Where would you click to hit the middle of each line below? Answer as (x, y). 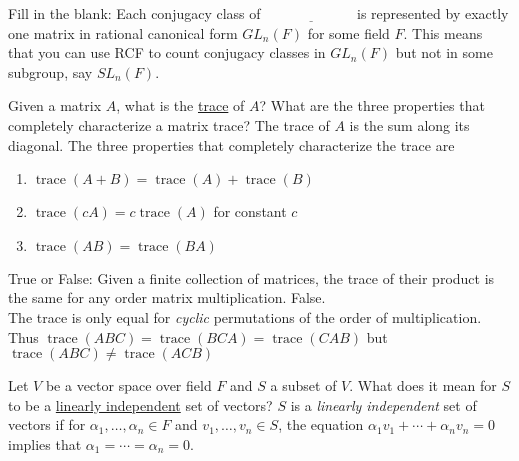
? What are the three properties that (372, 105)
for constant (250, 211)
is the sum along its (409, 124)
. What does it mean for (423, 385)
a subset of (303, 385)
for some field (348, 32)
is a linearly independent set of (383, 404)
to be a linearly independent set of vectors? (140, 404)
